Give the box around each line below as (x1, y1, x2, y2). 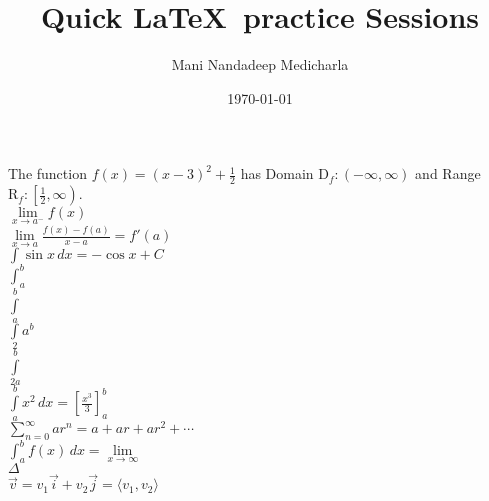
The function (8, 163, 87, 184)
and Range (415, 163, 481, 184)
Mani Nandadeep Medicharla (171, 54, 349, 75)
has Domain (240, 163, 314, 184)
